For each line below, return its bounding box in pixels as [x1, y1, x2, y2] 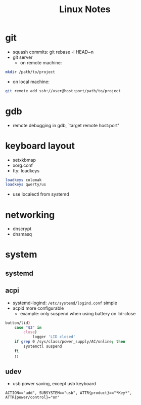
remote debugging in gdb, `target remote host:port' [12, 122, 120, 128]
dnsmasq [12, 231, 32, 237]
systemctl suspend [23, 344, 62, 349]
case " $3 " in [14, 325, 42, 330]
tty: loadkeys [12, 167, 39, 173]
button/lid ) [5, 320, 30, 325]
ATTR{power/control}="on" [5, 395, 60, 400]
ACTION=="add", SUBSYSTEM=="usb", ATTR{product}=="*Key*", [5, 390, 132, 396]
